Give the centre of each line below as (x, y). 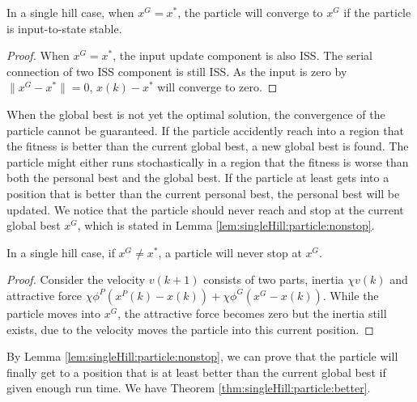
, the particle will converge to (250, 12)
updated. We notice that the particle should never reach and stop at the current (205, 209)
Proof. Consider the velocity (76, 279)
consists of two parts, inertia (274, 279)
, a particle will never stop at (230, 252)
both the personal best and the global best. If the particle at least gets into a (198, 178)
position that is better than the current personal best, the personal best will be (203, 193)
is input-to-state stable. (64, 28)
